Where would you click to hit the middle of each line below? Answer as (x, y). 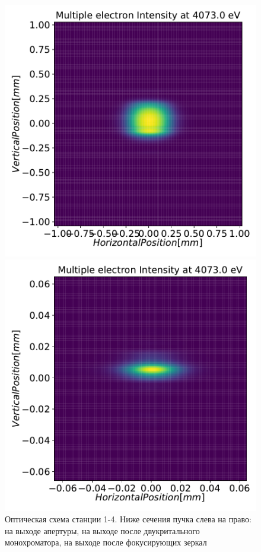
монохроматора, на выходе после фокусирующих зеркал (106, 542)
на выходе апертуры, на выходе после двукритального (102, 530)
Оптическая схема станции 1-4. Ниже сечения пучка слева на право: (128, 519)
